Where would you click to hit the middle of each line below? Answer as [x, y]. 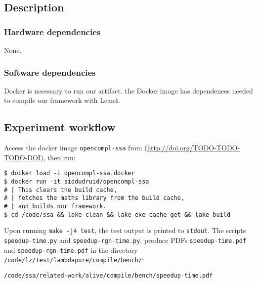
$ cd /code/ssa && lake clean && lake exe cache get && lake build [117, 214]
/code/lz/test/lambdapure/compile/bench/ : [74, 259]
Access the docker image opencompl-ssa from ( [76, 148]
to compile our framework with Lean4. [62, 100]
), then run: [58, 157]
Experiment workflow [60, 127]
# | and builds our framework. [55, 207]
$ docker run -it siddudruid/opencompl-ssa [77, 182]
